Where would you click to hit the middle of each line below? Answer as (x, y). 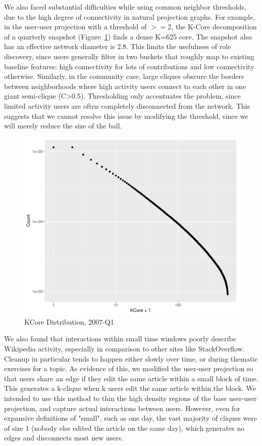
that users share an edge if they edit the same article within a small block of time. (131, 378)
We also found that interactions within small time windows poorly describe (120, 339)
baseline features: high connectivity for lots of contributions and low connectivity (129, 66)
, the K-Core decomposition (214, 27)
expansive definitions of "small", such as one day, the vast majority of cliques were (131, 418)
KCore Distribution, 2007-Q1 (69, 321)
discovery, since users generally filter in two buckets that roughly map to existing (129, 56)
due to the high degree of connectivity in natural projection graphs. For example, (130, 16)
